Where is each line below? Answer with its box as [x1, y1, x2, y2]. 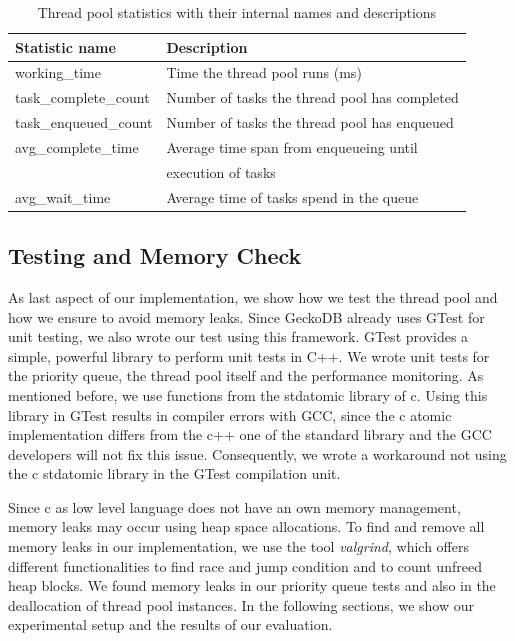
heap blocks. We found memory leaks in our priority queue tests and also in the [8, 575, 496, 596]
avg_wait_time [15, 186, 111, 207]
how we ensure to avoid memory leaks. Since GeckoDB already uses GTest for [8, 306, 485, 327]
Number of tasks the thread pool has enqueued [166, 112, 454, 133]
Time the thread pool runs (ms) [166, 62, 362, 83]
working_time [15, 62, 101, 83]
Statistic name [15, 36, 116, 57]
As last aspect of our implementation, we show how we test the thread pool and [8, 286, 498, 307]
